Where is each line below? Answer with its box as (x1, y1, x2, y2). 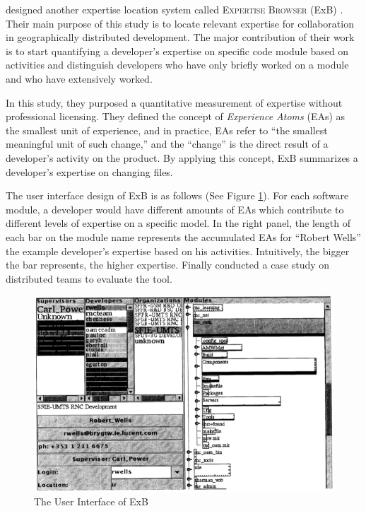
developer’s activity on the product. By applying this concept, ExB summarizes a (6, 150, 358, 165)
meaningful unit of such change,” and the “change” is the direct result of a (6, 136, 329, 151)
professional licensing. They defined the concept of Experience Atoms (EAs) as (6, 109, 346, 124)
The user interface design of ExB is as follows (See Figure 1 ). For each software (6, 188, 349, 203)
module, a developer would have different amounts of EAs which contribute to (6, 201, 344, 216)
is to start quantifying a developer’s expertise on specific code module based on (6, 43, 349, 58)
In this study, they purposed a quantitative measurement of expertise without (6, 95, 343, 110)
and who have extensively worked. (6, 71, 153, 86)
